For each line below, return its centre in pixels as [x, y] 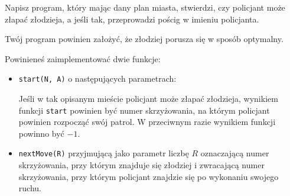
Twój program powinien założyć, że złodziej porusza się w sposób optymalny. [144, 39]
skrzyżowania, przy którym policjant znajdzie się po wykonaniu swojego [149, 176]
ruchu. [30, 188]
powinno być [41, 133]
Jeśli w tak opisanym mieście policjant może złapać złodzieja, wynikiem [148, 99]
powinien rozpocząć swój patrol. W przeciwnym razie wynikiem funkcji [147, 122]
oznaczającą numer [235, 153]
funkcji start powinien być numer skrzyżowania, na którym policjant [144, 110]
